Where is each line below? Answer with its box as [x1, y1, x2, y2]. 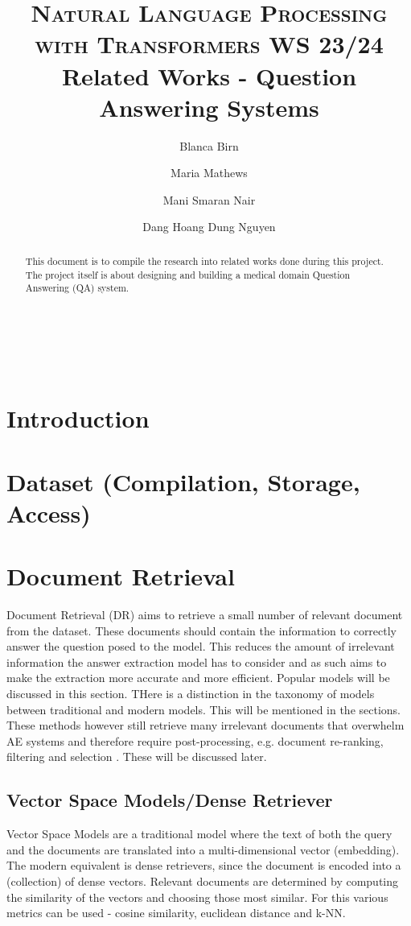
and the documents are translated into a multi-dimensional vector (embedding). [6, 841, 400, 858]
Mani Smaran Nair [162, 191, 256, 208]
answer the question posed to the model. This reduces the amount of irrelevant [6, 638, 395, 655]
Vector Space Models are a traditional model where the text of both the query [6, 825, 393, 842]
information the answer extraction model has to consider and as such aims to [6, 653, 387, 670]
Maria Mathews [171, 164, 248, 181]
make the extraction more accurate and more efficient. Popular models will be [6, 669, 390, 686]
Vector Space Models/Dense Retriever [6, 788, 333, 812]
